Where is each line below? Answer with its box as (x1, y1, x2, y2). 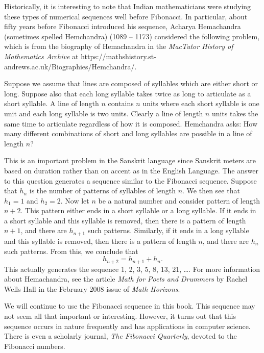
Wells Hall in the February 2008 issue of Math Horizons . (4, 283, 180, 294)
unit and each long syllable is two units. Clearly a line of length (4, 108, 203, 118)
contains (108, 98, 134, 109)
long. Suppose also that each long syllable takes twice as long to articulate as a (4, 88, 251, 98)
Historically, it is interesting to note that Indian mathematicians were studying (4, 1, 251, 11)
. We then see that (182, 185, 240, 196)
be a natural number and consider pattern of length (98, 195, 260, 206)
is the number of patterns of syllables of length (29, 185, 176, 196)
